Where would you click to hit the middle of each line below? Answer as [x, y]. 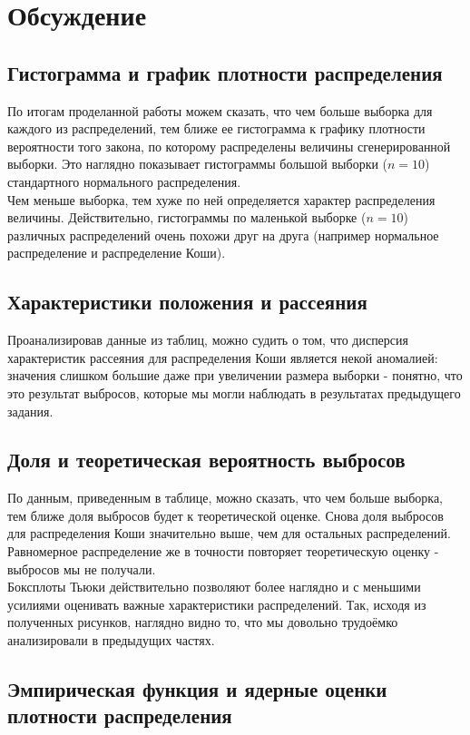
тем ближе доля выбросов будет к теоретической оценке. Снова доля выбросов [225, 515]
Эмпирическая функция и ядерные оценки [197, 689]
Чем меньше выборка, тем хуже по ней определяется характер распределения [221, 199]
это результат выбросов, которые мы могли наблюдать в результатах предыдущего [234, 392]
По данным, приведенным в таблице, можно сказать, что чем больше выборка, [225, 498]
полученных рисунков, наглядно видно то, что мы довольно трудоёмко [203, 622]
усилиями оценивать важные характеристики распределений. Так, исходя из [217, 604]
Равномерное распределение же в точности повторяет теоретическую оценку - [223, 551]
